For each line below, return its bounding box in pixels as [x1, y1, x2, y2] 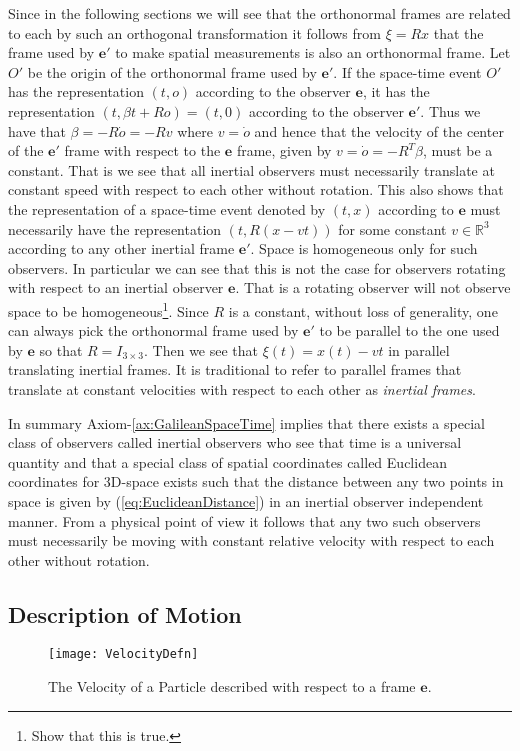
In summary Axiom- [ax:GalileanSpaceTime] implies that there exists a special [8, 412, 485, 433]
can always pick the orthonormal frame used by [8, 320, 299, 341]
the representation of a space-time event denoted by [8, 198, 326, 219]
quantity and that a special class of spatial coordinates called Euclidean [8, 451, 447, 472]
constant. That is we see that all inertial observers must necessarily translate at [8, 159, 495, 180]
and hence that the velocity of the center [254, 120, 504, 141]
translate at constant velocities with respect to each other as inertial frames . [8, 378, 476, 399]
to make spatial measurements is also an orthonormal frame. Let [115, 42, 511, 63]
